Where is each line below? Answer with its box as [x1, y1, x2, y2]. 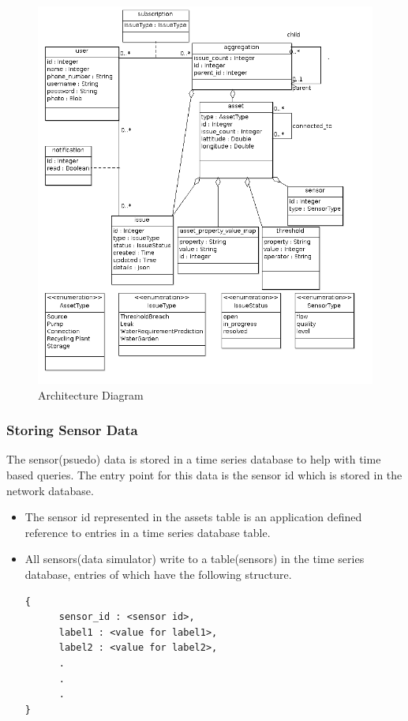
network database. [6, 482, 94, 498]
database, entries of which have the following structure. [24, 566, 292, 583]
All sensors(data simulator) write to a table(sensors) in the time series [24, 550, 365, 567]
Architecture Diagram [38, 386, 144, 403]
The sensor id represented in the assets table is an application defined [24, 509, 362, 525]
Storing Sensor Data [6, 420, 138, 440]
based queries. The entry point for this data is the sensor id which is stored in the [6, 467, 402, 483]
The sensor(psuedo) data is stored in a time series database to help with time [6, 451, 381, 468]
